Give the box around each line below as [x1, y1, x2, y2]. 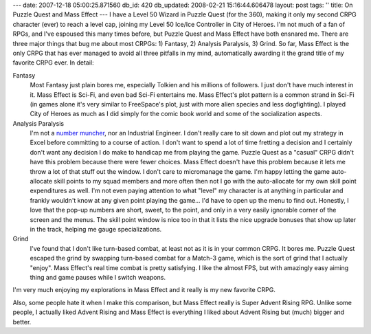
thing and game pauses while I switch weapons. [30, 273, 166, 281]
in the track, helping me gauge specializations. [30, 225, 162, 233]
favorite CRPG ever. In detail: [12, 58, 94, 67]
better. [12, 318, 32, 326]
